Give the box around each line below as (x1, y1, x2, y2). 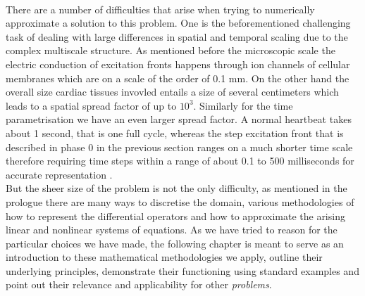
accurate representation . (6, 167, 113, 181)
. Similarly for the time (193, 98, 293, 112)
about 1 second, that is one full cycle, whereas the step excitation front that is (6, 125, 344, 140)
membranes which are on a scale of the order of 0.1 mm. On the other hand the (6, 70, 349, 85)
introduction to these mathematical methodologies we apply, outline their (6, 250, 323, 264)
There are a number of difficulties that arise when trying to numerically (6, 1, 315, 16)
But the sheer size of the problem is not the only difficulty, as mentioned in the (6, 181, 347, 195)
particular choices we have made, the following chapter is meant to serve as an (6, 236, 344, 250)
